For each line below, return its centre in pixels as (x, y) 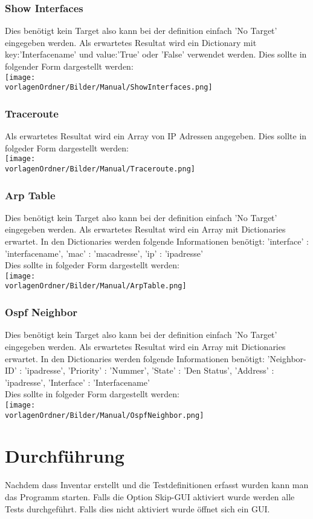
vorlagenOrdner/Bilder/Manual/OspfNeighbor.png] (105, 415)
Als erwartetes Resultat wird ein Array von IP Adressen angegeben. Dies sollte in (156, 136)
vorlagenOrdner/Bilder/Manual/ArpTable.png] (96, 286)
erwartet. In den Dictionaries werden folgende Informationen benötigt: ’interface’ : (157, 241)
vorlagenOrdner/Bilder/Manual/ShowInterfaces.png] (109, 88)
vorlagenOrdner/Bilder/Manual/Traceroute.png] (100, 169)
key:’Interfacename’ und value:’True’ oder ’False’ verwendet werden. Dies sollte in (156, 54)
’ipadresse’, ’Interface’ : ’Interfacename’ (77, 382)
